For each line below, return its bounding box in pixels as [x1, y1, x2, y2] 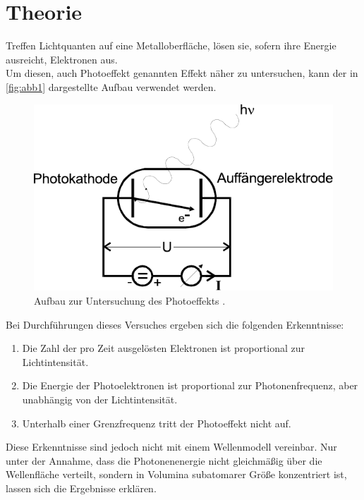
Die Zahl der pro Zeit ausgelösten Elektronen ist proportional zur [22, 341, 305, 355]
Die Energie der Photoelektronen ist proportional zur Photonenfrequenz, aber [22, 378, 358, 393]
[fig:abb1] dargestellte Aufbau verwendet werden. [6, 79, 217, 94]
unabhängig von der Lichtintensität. [22, 391, 178, 406]
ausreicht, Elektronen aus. [6, 51, 118, 66]
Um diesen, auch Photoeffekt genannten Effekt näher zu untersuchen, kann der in [6, 66, 358, 80]
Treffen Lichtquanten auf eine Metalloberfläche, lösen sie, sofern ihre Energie [6, 38, 336, 53]
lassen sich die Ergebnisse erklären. [6, 480, 157, 495]
